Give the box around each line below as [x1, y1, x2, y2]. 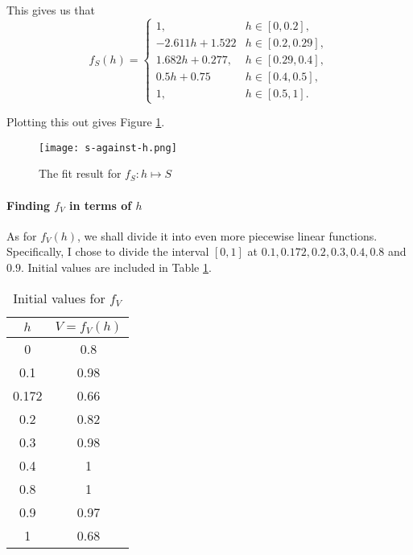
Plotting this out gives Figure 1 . [6, 113, 165, 130]
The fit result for [39, 165, 122, 182]
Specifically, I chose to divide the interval [6, 243, 209, 260]
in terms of [69, 196, 132, 213]
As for [6, 227, 37, 244]
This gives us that [6, 2, 95, 18]
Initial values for [13, 288, 105, 307]
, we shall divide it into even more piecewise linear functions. [77, 227, 378, 244]
